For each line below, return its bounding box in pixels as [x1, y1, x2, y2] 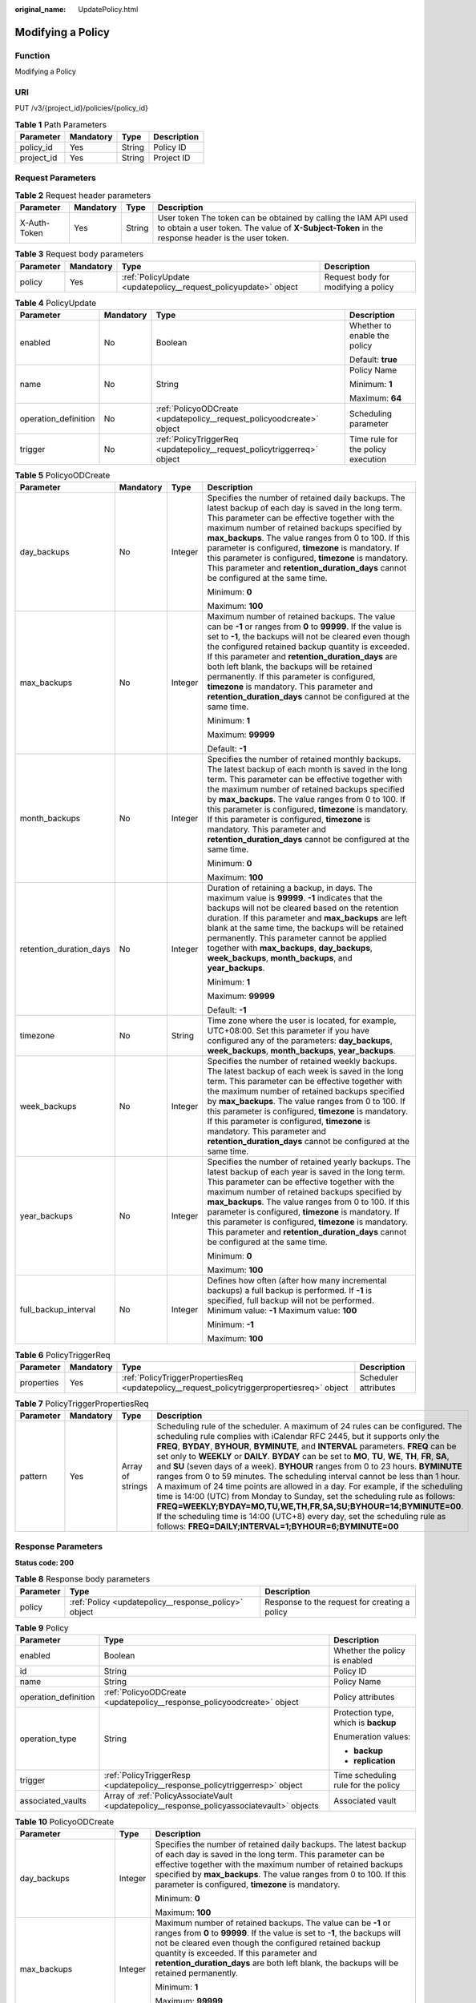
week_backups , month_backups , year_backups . [207, 1046, 396, 1057]
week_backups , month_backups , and [207, 953, 353, 964]
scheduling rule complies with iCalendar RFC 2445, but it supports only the [156, 1431, 440, 1442]
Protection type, [333, 1707, 394, 1718]
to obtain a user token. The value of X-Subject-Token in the [157, 223, 384, 234]
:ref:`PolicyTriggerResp [103, 1769, 192, 1780]
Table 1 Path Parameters [14, 119, 107, 130]
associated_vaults [19, 1795, 87, 1806]
